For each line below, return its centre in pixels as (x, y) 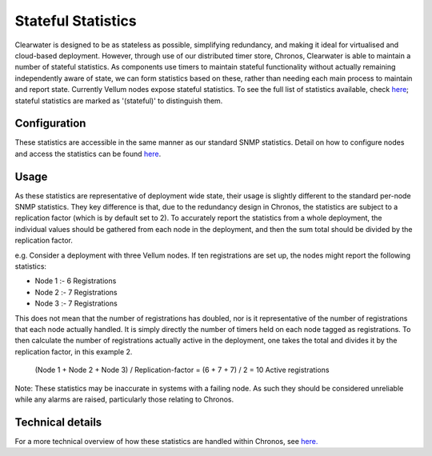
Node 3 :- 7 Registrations (76, 303)
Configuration (50, 124)
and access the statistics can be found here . (88, 154)
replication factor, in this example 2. (74, 351)
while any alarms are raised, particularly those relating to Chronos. (124, 399)
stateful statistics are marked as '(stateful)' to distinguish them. (119, 101)
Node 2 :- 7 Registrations (76, 292)
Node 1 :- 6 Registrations (76, 281)
